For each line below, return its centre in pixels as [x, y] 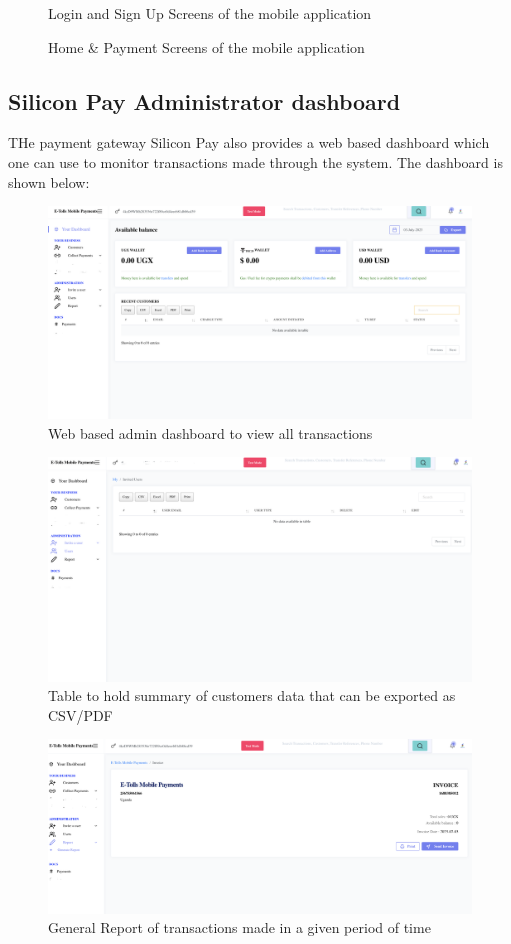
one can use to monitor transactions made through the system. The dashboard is [255, 161]
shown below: [49, 181]
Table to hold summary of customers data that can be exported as [252, 695]
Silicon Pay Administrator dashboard [204, 100]
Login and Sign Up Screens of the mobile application [210, 13]
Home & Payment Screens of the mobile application [206, 46]
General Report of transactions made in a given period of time [239, 927]
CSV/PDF [80, 714]
